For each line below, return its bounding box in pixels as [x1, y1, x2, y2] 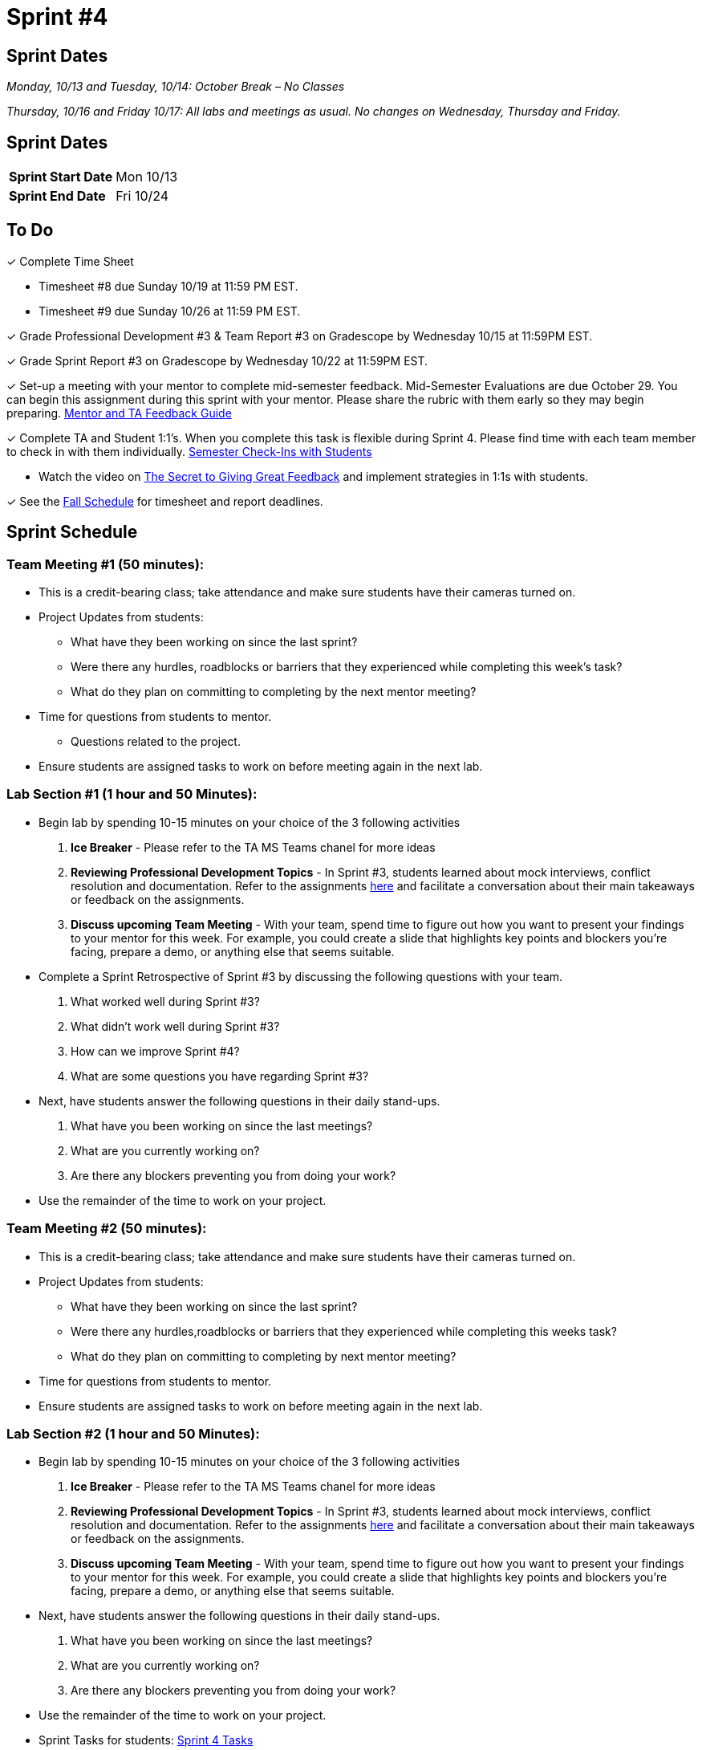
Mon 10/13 [116, 169, 178, 185]
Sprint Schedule [6, 522, 138, 543]
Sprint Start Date [9, 169, 113, 185]
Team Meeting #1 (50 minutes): [6, 556, 205, 572]
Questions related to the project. [71, 735, 241, 749]
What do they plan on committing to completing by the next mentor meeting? [71, 685, 477, 699]
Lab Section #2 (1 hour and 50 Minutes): [6, 1425, 260, 1442]
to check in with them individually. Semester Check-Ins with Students [6, 444, 372, 458]
